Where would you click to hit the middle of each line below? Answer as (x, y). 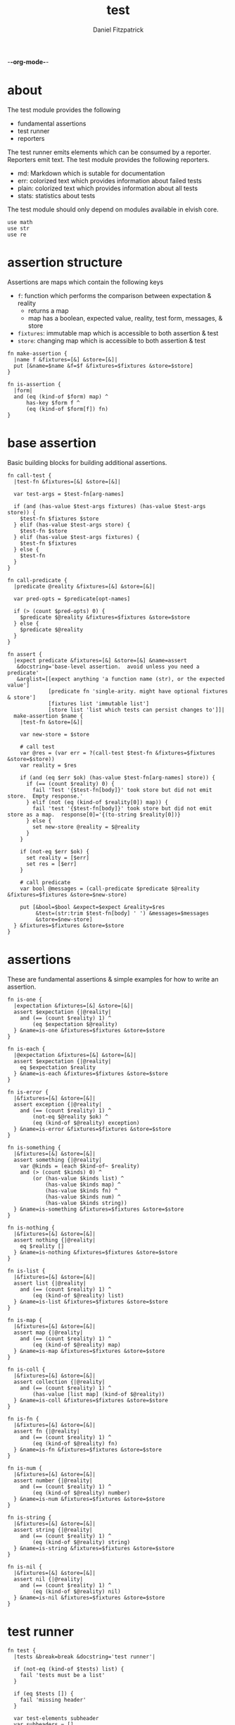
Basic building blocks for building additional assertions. (87, 462)
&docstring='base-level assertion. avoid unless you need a (108, 667)
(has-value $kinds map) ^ (83, 1185)
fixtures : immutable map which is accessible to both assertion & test (118, 333)
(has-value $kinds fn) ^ (81, 1191)
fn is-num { (25, 1468)
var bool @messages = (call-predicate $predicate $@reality (110, 889)
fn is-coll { (26, 1369)
